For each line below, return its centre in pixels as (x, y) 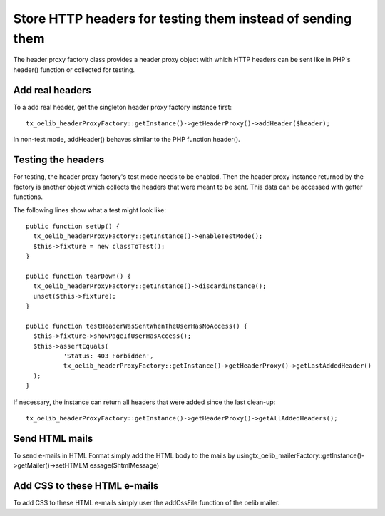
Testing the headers (59, 160)
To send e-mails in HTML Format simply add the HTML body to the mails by (124, 455)
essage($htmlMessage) (124, 465)
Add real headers (52, 90)
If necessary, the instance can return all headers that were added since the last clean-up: (144, 402)
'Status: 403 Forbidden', (108, 356)
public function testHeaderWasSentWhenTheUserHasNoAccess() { (137, 326)
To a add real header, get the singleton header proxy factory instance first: (122, 107)
